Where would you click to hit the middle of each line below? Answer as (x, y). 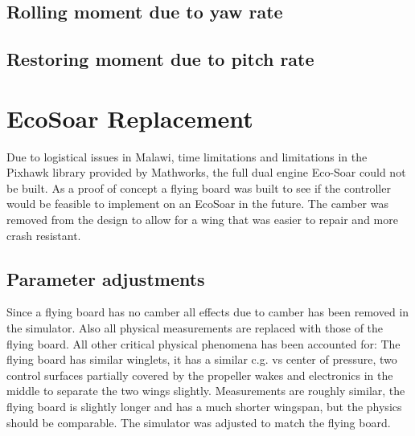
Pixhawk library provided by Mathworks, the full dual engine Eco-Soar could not (206, 172)
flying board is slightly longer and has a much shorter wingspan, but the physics (204, 407)
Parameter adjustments (106, 278)
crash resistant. (44, 235)
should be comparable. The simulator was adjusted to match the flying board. (199, 422)
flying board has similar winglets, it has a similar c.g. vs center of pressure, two (202, 359)
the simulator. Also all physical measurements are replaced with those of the (195, 328)
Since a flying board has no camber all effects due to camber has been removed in (208, 312)
